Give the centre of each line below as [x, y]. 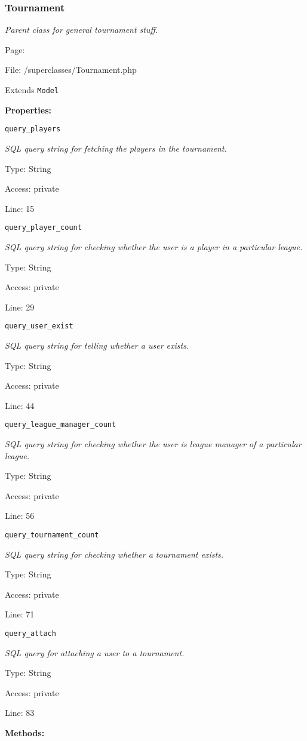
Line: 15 [20, 208]
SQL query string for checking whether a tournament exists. [114, 554]
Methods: [25, 733]
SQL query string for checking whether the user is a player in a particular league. [154, 246]
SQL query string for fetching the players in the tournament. [116, 148]
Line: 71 [20, 614]
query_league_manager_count [61, 425]
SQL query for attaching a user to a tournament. [95, 652]
